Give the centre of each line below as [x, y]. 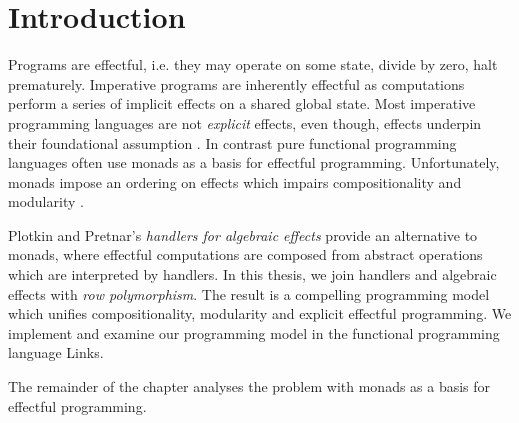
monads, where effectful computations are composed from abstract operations [245, 254]
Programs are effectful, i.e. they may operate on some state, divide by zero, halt [253, 64]
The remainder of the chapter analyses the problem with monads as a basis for [249, 386]
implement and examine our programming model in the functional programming [254, 332]
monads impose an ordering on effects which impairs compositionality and [235, 181]
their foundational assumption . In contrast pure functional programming [232, 142]
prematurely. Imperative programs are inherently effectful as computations [236, 83]
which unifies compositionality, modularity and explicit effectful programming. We [260, 313]
